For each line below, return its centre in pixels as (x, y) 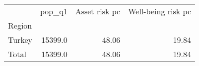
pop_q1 (54, 11)
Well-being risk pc (160, 11)
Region (20, 25)
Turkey (20, 40)
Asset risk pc (98, 11)
